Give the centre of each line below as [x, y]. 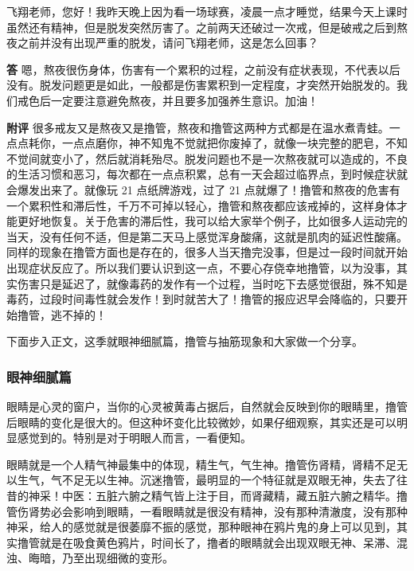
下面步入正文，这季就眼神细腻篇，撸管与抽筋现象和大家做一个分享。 [185, 341]
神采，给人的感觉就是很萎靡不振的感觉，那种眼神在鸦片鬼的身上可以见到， [201, 527]
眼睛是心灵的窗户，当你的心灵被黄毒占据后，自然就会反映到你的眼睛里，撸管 [207, 407]
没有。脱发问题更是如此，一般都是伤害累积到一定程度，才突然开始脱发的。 [201, 85]
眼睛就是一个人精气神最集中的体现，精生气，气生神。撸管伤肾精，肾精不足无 [207, 464]
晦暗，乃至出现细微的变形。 [101, 558]
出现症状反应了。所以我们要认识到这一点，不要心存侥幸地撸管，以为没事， [201, 267]
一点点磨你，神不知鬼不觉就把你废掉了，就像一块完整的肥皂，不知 [234, 143]
